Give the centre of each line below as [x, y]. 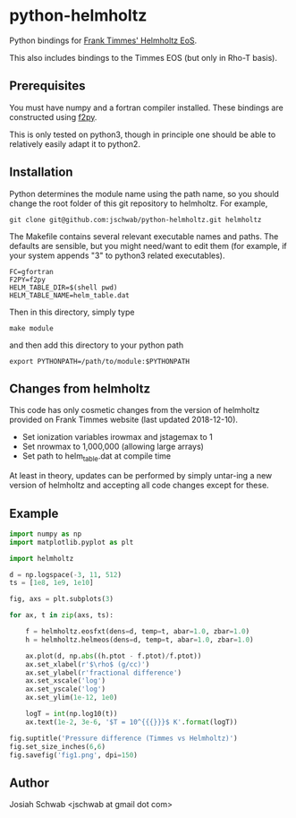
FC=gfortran [31, 271]
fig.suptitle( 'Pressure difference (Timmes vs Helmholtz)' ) [124, 738]
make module [31, 328]
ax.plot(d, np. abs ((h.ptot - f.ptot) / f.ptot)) [114, 656]
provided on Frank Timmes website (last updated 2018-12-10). [124, 420]
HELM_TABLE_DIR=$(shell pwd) [63, 288]
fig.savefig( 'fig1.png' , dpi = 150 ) [74, 755]
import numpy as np [46, 534]
